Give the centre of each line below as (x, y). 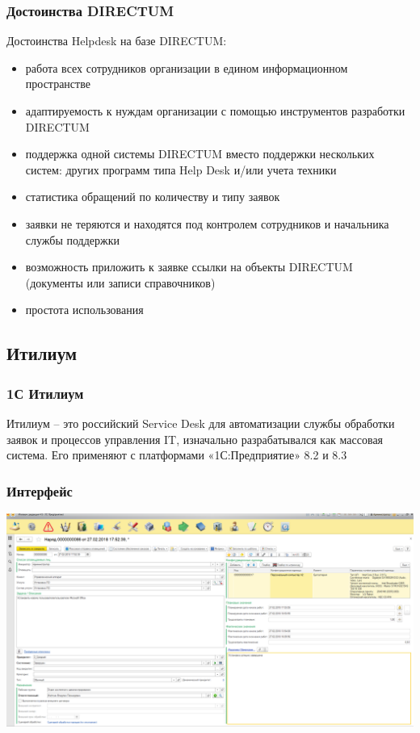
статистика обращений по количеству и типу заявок (153, 197)
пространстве (58, 84)
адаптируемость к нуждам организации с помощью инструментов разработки (215, 111)
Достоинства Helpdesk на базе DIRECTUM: (117, 41)
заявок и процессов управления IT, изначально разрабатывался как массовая (195, 439)
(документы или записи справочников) (120, 282)
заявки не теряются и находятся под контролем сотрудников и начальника (207, 223)
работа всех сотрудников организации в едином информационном (187, 67)
